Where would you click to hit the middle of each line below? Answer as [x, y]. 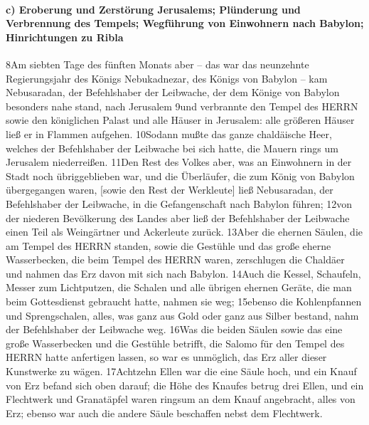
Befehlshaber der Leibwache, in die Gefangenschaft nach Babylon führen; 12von [179, 203]
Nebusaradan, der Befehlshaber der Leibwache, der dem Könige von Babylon [173, 92]
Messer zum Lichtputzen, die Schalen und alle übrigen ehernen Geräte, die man [179, 287]
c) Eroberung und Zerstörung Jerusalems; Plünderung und [153, 9]
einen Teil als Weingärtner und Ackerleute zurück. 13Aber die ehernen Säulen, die [184, 232]
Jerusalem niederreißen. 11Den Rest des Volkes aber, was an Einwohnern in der [179, 162]
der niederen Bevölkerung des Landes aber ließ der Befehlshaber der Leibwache [178, 217]
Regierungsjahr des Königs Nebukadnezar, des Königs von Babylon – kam [167, 78]
